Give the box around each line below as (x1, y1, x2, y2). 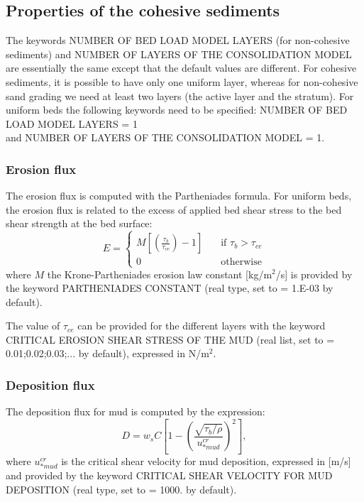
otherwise (221, 257, 262, 268)
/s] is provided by (275, 266, 353, 281)
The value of (6, 318, 60, 333)
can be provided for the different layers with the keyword (77, 318, 326, 333)
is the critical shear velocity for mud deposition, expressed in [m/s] (61, 453, 351, 468)
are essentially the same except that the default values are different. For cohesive (6, 60, 357, 75)
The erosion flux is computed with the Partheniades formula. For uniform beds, (6, 188, 352, 203)
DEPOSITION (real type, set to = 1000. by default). (6, 481, 237, 496)
